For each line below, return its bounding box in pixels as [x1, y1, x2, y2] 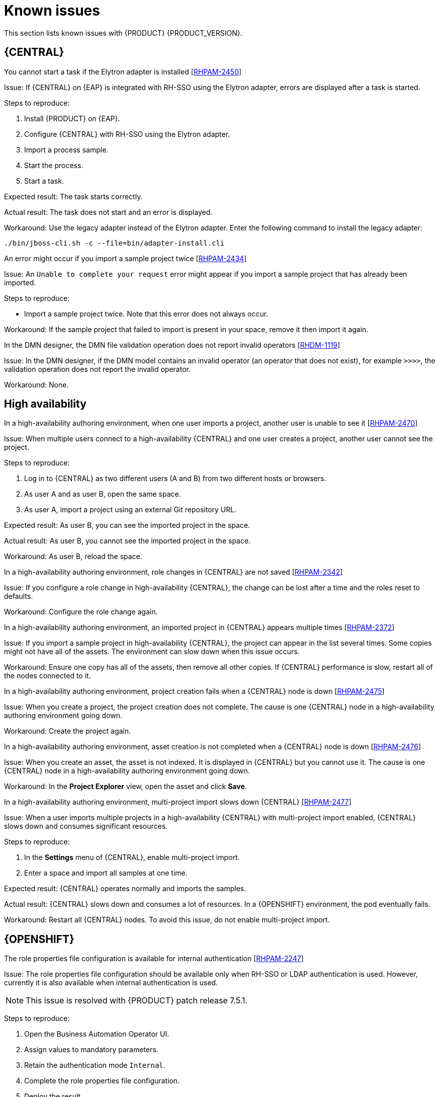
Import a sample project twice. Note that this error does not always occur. [24, 309, 269, 318]
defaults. [4, 592, 33, 601]
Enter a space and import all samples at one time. [24, 869, 188, 878]
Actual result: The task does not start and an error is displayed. [4, 207, 213, 216]
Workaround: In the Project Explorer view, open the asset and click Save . [4, 782, 247, 791]
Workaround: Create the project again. [4, 727, 131, 736]
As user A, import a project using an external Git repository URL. [24, 505, 237, 514]
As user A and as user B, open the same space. [24, 490, 181, 499]
